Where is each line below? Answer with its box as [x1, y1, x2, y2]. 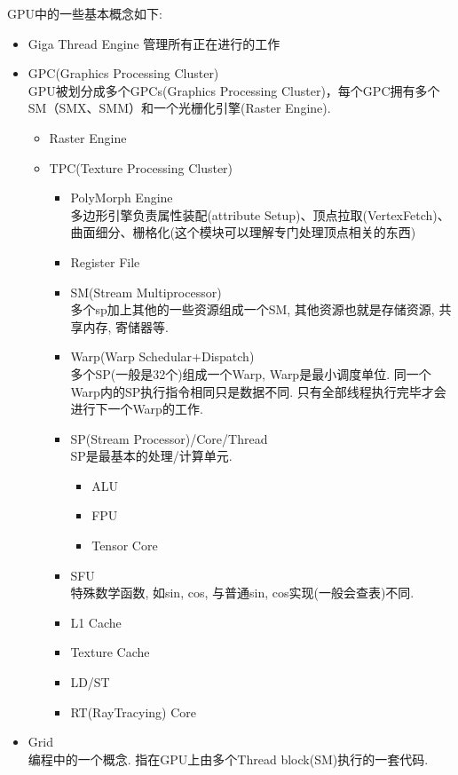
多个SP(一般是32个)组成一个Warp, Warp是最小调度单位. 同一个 [70, 364, 431, 383]
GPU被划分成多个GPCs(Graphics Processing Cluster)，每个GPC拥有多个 [28, 81, 440, 99]
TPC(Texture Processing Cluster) [49, 158, 233, 177]
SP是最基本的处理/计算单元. [70, 447, 233, 465]
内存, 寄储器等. [83, 317, 169, 336]
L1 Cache [70, 613, 122, 631]
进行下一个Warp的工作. [70, 399, 203, 418]
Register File [70, 252, 140, 271]
